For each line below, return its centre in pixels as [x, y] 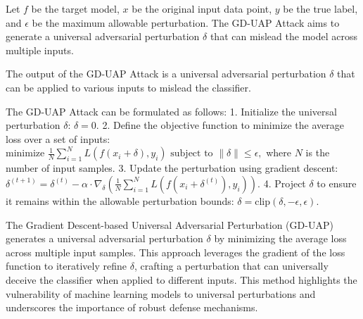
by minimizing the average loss [280, 238]
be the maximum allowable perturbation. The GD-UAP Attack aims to [186, 22]
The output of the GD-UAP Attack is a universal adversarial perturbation [166, 74]
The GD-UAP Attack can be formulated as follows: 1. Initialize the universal [171, 111]
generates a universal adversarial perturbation [104, 238]
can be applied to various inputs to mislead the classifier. [128, 87]
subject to [192, 154]
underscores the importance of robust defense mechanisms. [132, 307]
